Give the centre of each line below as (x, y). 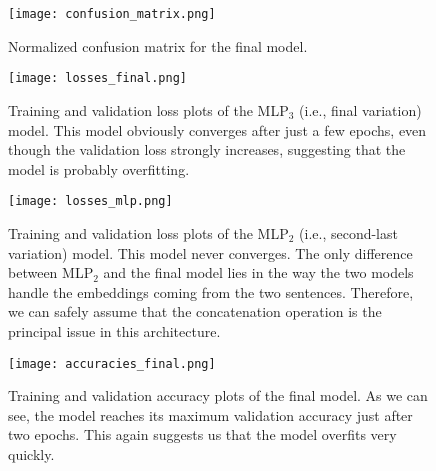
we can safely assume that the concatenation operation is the (195, 311)
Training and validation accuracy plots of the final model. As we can (218, 395)
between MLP (51, 272)
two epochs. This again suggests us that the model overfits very (202, 434)
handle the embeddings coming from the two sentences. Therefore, (211, 291)
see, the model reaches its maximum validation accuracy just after (210, 414)
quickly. (31, 453)
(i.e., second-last (348, 232)
